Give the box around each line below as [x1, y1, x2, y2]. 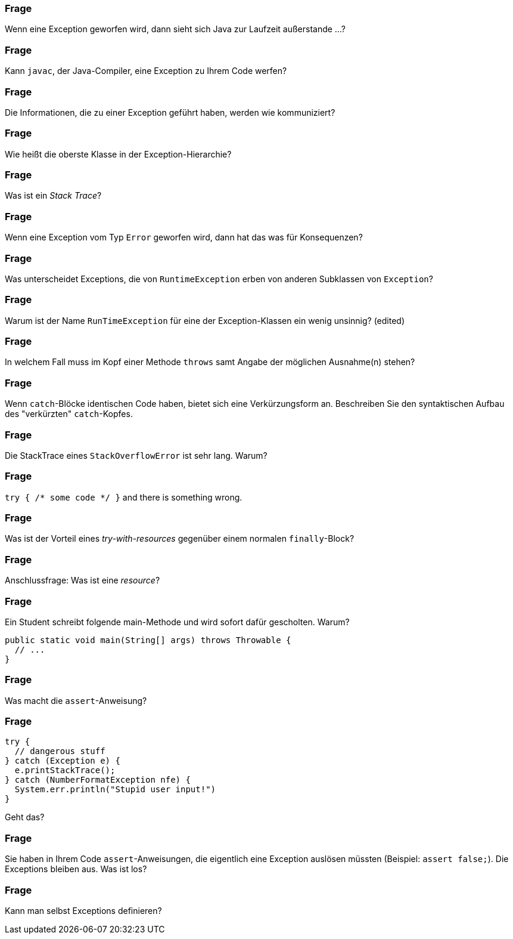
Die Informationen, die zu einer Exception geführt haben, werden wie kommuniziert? [5, 107, 335, 118]
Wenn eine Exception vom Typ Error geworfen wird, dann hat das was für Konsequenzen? [5, 232, 363, 243]
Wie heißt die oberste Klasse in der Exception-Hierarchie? [5, 149, 232, 159]
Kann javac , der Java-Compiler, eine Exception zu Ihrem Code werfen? [5, 66, 287, 76]
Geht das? [5, 812, 45, 823]
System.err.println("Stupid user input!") [14, 784, 216, 795]
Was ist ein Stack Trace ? [5, 190, 102, 201]
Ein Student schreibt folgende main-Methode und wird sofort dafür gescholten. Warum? [5, 616, 350, 627]
